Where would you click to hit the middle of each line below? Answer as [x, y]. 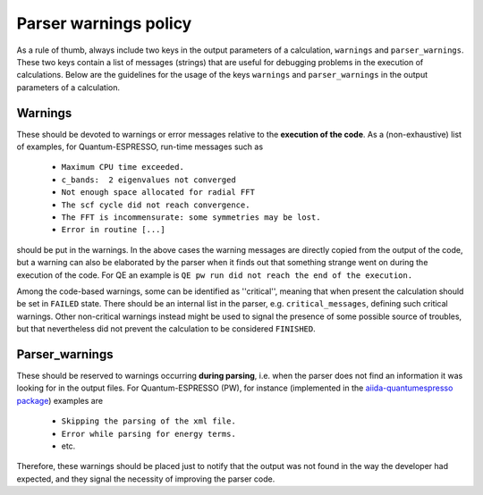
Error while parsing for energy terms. [148, 434]
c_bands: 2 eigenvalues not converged [148, 180]
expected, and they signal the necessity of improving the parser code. [146, 479]
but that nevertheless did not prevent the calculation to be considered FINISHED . [166, 329]
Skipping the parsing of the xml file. [148, 421]
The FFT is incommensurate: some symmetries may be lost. [191, 217]
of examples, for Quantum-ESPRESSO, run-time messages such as [140, 147]
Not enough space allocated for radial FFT [158, 193]
